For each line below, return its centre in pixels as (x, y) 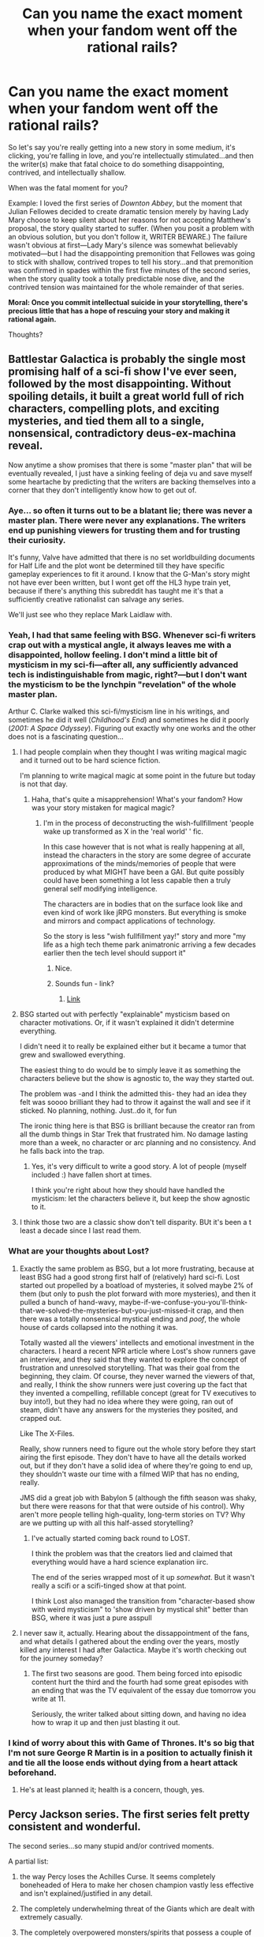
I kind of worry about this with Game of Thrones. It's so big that (131, 1743)
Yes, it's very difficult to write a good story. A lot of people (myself (139, 1166)
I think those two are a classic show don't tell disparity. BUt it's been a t (136, 1223)
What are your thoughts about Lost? (79, 1251)
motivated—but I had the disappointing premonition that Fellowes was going (132, 253)
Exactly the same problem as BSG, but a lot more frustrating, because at (137, 1268)
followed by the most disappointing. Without (120, 384)
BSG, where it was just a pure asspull (91, 1618)
